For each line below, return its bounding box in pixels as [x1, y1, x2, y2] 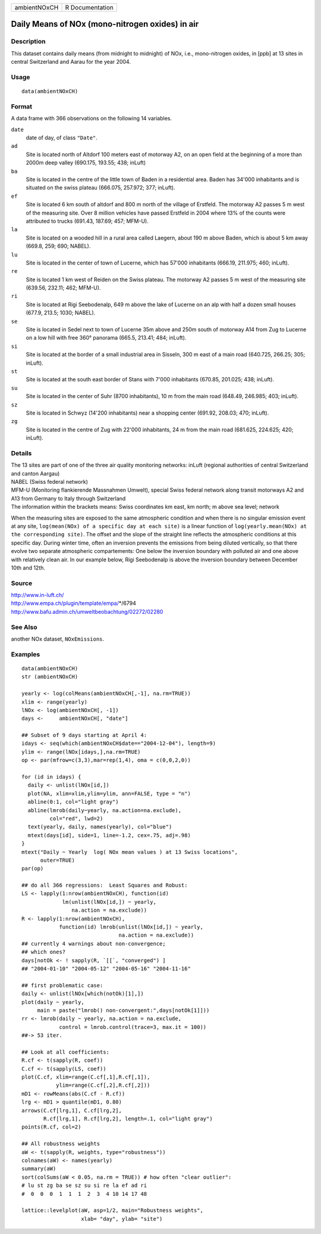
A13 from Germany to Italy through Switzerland [11, 495, 126, 502]
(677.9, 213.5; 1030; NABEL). [26, 309, 96, 316]
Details [11, 449, 32, 457]
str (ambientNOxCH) [21, 673, 78, 680]
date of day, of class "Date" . [26, 134, 98, 141]
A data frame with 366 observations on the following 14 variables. [11, 115, 172, 122]
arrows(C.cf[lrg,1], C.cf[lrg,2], [21, 1107, 122, 1114]
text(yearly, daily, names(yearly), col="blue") [27, 823, 172, 831]
